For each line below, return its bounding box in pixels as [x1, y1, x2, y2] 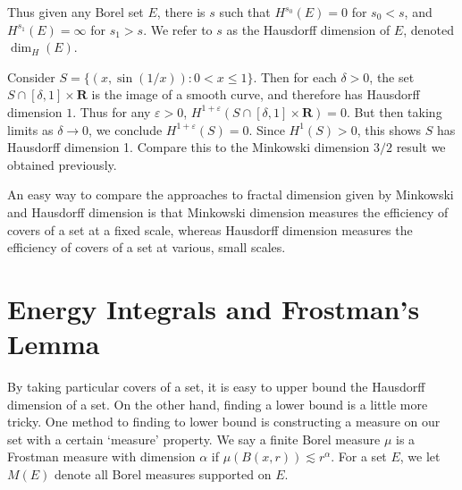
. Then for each [253, 67, 337, 86]
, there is [156, 3, 206, 21]
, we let [399, 447, 441, 466]
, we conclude [88, 120, 163, 139]
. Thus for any [72, 102, 151, 121]
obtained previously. [7, 155, 117, 173]
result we [396, 138, 446, 156]
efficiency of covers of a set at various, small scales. [7, 238, 286, 257]
